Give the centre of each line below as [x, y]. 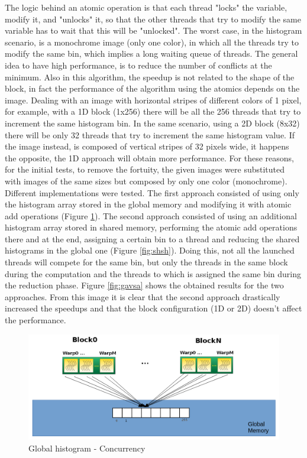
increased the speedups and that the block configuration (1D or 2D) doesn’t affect [153, 308]
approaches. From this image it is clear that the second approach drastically [143, 296]
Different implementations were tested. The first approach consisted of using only [152, 192]
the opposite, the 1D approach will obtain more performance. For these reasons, [149, 157]
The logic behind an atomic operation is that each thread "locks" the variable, [146, 7]
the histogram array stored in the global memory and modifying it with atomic [148, 204]
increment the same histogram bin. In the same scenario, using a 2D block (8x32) [152, 123]
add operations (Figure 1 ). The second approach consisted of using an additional [151, 215]
